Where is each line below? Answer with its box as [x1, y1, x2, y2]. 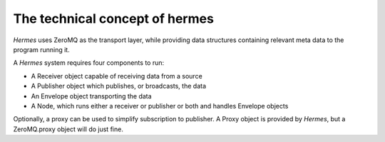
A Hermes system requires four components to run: [13, 59, 165, 67]
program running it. [13, 45, 71, 54]
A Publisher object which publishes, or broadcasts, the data [31, 82, 207, 91]
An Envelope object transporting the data [31, 91, 153, 100]
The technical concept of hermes [13, 11, 214, 26]
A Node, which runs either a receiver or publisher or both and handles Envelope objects [31, 101, 289, 110]
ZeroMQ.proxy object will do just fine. [13, 125, 124, 133]
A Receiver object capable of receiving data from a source [31, 71, 202, 80]
